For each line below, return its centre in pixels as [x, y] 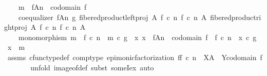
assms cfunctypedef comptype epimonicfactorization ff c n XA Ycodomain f [135, 57]
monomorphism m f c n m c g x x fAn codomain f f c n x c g [137, 37]
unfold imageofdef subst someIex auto [92, 67]
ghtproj [16, 27]
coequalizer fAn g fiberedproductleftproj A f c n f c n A [112, 17]
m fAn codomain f [52, 7]
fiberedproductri [236, 17]
